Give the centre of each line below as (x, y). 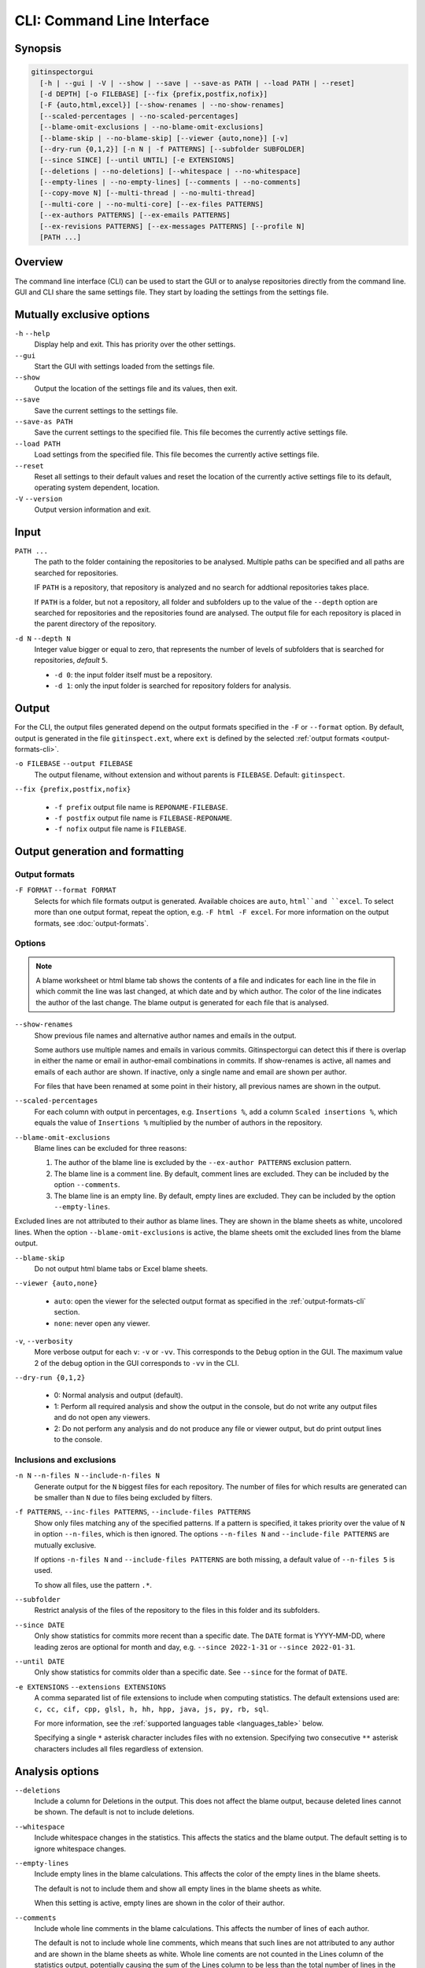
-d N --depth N (42, 638)
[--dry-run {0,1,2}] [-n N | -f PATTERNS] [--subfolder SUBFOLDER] (172, 149)
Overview (39, 263)
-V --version (39, 499)
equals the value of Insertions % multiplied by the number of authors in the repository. (178, 1123)
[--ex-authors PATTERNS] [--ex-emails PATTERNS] (135, 215)
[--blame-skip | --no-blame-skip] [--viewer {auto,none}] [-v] (164, 138)
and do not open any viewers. (102, 1418)
